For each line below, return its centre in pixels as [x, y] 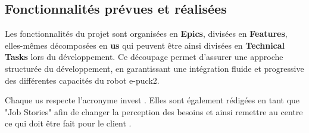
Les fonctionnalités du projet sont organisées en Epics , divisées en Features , [146, 34]
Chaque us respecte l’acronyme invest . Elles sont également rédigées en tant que [152, 100]
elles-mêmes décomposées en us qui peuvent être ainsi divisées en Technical [145, 45]
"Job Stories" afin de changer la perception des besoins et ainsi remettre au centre [154, 111]
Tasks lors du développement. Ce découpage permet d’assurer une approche [144, 57]
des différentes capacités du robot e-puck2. [82, 80]
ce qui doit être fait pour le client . [68, 123]
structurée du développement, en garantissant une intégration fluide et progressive [154, 68]
